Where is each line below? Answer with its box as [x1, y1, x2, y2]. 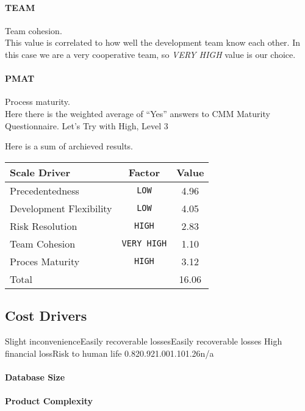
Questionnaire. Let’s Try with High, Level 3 [5, 119, 168, 132]
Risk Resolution [10, 218, 77, 233]
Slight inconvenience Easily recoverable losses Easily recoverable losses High [5, 334, 282, 347]
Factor [128, 165, 160, 179]
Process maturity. [5, 95, 70, 108]
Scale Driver [10, 165, 71, 179]
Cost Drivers [5, 306, 87, 325]
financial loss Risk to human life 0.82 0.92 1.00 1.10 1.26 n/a [5, 346, 214, 359]
